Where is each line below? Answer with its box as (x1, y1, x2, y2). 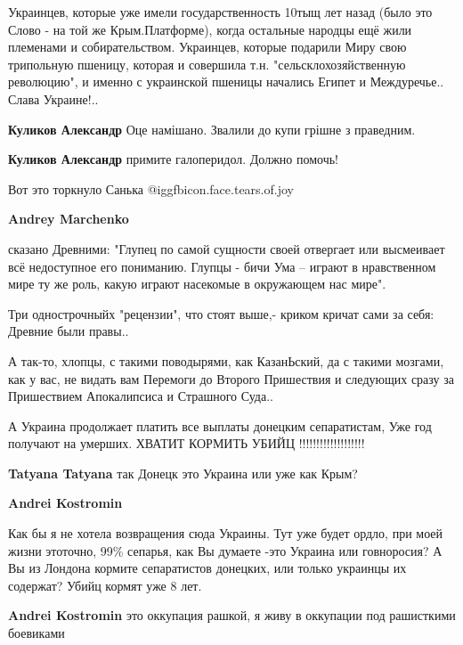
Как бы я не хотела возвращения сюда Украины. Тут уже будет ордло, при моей (8, 524, 443, 543)
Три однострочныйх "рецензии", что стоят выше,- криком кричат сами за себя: (8, 304, 435, 322)
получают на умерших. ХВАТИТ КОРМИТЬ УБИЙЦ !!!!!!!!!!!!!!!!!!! (8, 434, 365, 453)
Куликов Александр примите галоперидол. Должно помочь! (8, 150, 339, 168)
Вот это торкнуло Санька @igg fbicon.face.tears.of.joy (8, 179, 294, 198)
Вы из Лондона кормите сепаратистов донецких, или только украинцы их (8, 559, 407, 577)
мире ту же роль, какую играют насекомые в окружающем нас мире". (8, 274, 386, 293)
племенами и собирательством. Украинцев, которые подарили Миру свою (8, 37, 407, 56)
